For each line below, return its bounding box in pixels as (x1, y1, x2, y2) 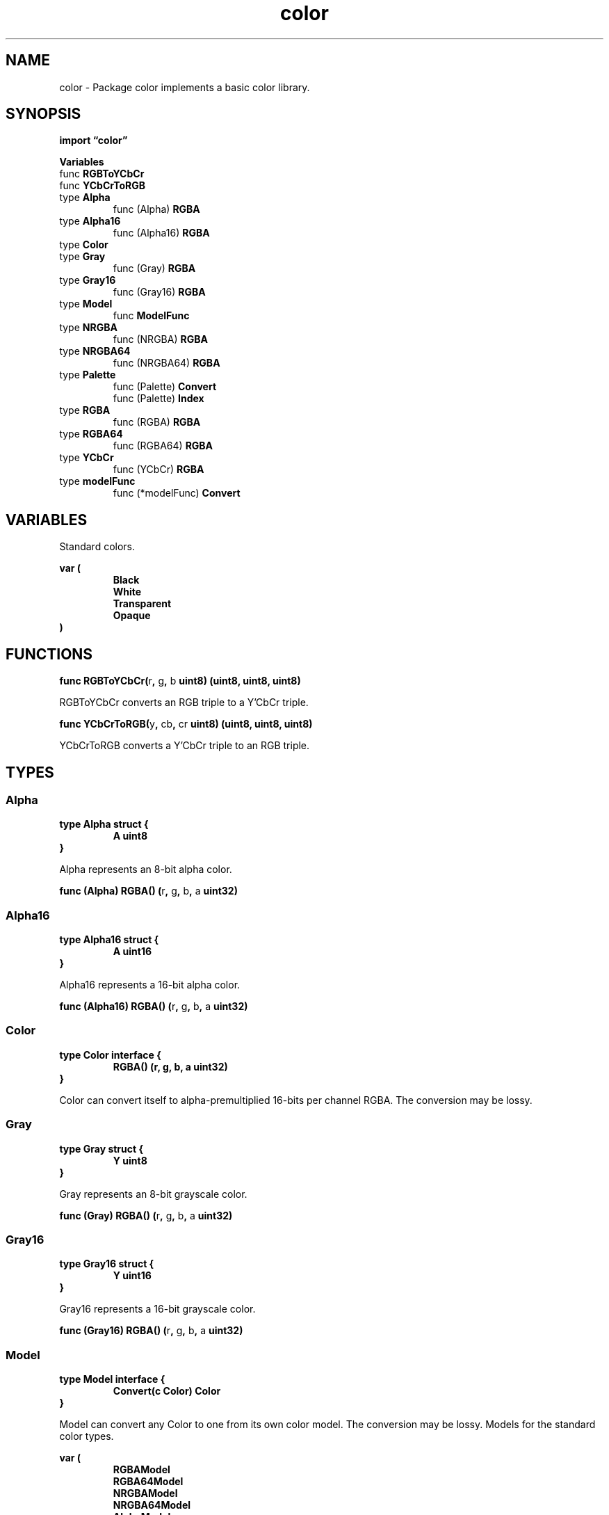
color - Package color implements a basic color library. (59, 81, 310, 93)
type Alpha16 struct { (59, 933, 159, 946)
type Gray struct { (59, 1142, 144, 1155)
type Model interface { (59, 1373, 165, 1386)
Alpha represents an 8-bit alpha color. (59, 863, 232, 876)
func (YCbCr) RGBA (113, 463, 204, 476)
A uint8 (113, 830, 148, 842)
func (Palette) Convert (113, 380, 217, 393)
